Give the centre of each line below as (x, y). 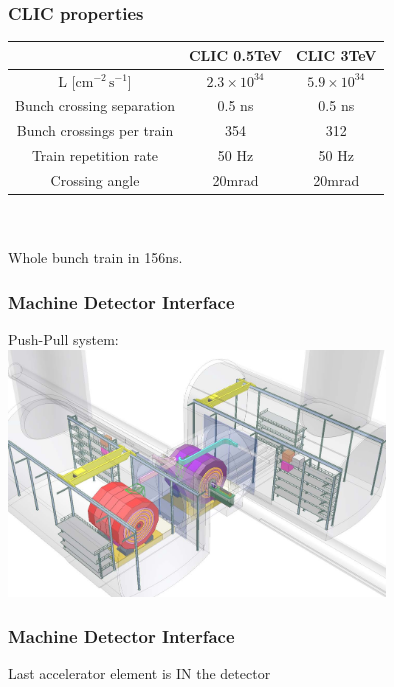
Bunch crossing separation (95, 105)
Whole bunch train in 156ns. (95, 257)
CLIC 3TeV (336, 54)
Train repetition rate (95, 155)
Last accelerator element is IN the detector (139, 672)
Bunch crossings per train (95, 130)
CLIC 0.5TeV (235, 54)
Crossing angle (95, 179)
